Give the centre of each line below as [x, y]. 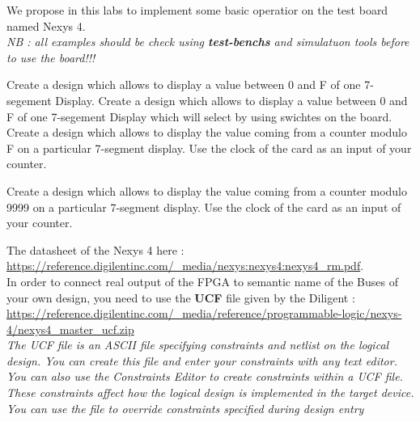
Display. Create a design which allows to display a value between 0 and [231, 100]
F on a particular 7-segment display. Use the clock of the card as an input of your [209, 148]
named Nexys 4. [46, 25]
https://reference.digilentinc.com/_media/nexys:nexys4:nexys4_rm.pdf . [185, 266]
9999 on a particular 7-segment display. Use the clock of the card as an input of [204, 207]
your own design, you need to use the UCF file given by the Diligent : [181, 297]
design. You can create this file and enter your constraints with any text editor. [202, 360]
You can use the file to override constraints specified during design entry [185, 408]
